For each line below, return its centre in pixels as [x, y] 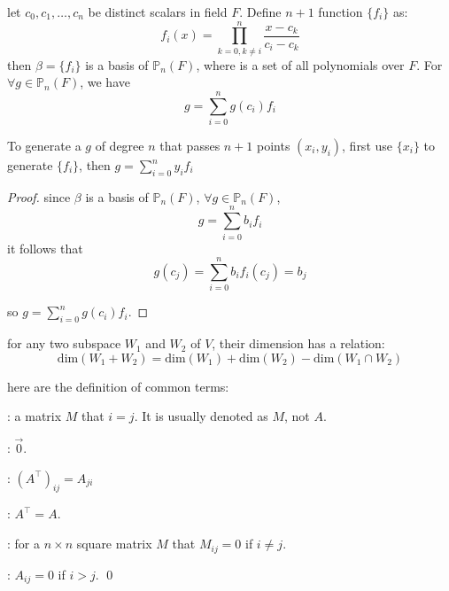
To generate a [44, 146]
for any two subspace [64, 343]
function [341, 12]
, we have [105, 82]
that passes [190, 146]
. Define [260, 12]
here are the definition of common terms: [118, 386]
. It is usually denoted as [201, 416]
